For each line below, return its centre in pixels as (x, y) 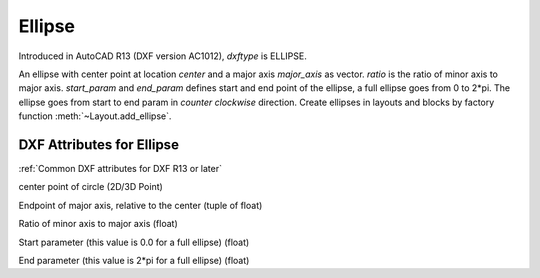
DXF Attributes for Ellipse (99, 144)
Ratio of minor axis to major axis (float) (98, 224)
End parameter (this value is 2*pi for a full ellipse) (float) (134, 260)
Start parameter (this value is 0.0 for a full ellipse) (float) (134, 242)
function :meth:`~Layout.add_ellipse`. (95, 116)
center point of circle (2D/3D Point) (91, 187)
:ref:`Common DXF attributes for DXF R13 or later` (120, 169)
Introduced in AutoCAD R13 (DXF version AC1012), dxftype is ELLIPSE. (162, 56)
